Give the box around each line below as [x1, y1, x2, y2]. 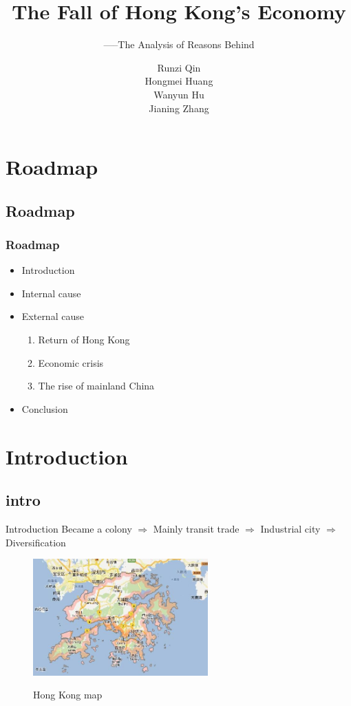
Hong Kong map [33, 687, 103, 702]
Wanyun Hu [153, 87, 204, 101]
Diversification [6, 535, 66, 549]
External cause [21, 309, 84, 323]
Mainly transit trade [153, 522, 240, 536]
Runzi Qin [157, 60, 201, 74]
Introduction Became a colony [6, 522, 132, 536]
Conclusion [21, 401, 68, 416]
